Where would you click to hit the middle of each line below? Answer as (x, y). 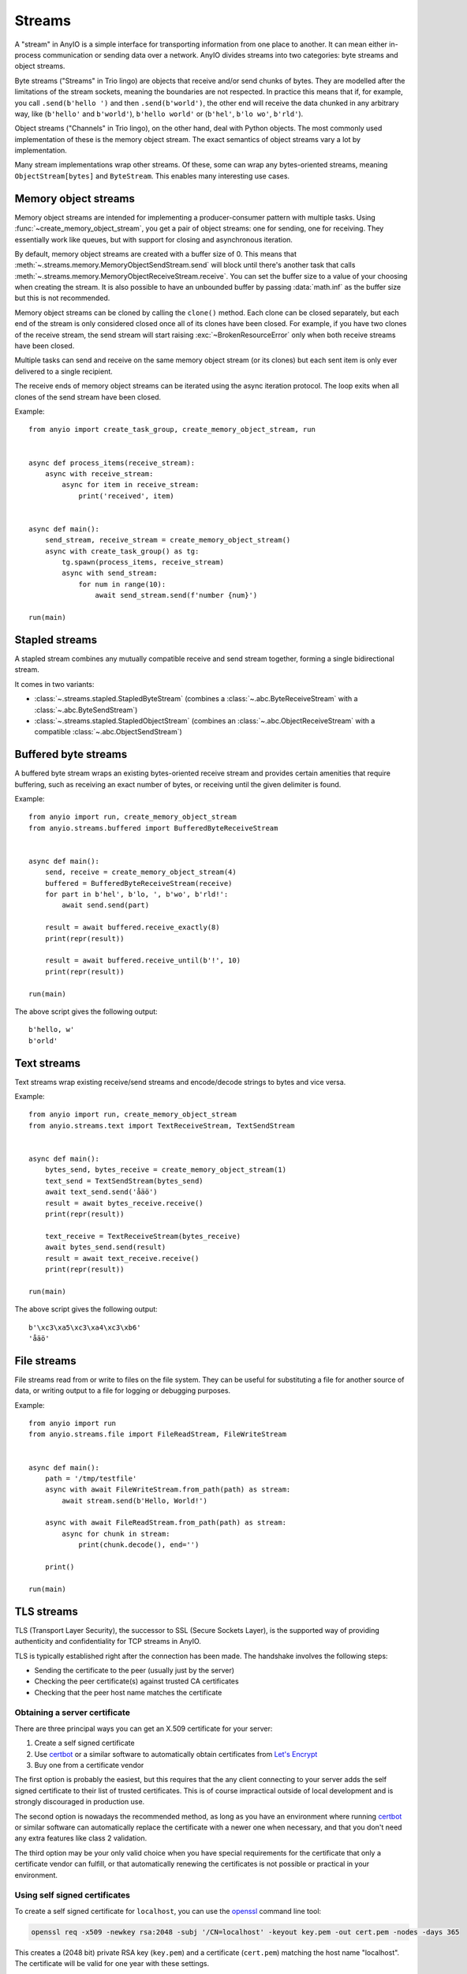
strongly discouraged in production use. (80, 1802)
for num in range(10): (122, 584)
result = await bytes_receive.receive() (124, 1203)
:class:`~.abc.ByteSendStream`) (86, 710)
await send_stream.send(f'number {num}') (176, 595)
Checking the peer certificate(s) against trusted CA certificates (137, 1681)
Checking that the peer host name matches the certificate (128, 1692)
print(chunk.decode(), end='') (139, 1545)
